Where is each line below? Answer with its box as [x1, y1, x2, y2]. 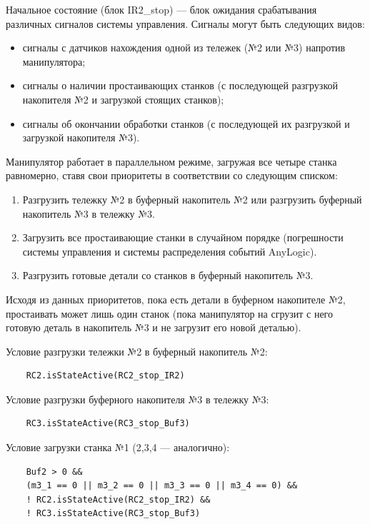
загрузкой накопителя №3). [22, 130, 140, 145]
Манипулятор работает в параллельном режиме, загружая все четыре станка [6, 153, 337, 168]
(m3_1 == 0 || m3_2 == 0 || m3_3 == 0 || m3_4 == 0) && [26, 480, 298, 491]
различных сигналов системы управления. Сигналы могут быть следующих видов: [6, 16, 365, 31]
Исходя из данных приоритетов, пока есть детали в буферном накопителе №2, [6, 291, 346, 306]
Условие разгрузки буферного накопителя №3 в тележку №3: [6, 391, 269, 406]
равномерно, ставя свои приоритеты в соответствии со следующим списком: [6, 168, 338, 183]
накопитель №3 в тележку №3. [22, 206, 155, 221]
